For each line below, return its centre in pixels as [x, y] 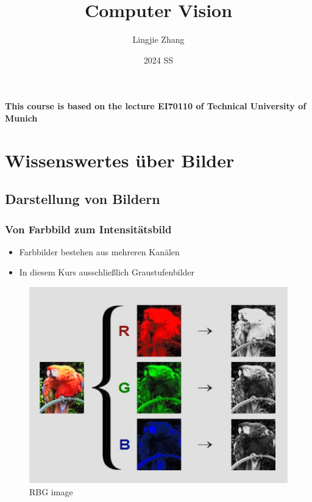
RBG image [51, 491]
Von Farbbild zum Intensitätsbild [88, 229]
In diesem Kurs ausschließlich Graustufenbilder [107, 272]
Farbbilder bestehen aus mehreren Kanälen [99, 251]
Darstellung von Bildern [83, 199]
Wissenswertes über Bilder [120, 160]
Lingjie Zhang [158, 39]
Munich [21, 118]
